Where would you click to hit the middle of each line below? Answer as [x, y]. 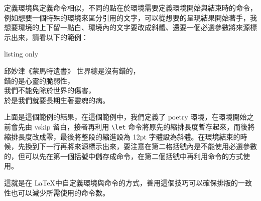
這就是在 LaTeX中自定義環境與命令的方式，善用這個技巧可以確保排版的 [121, 182]
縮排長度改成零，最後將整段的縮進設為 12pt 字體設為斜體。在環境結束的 [122, 136]
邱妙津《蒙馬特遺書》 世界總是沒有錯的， [72, 70]
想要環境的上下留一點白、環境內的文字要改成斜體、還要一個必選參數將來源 [127, 27]
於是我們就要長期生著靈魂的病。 [57, 100]
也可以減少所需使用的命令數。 [60, 192]
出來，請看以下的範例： [49, 37]
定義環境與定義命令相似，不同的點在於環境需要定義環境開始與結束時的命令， [130, 7]
